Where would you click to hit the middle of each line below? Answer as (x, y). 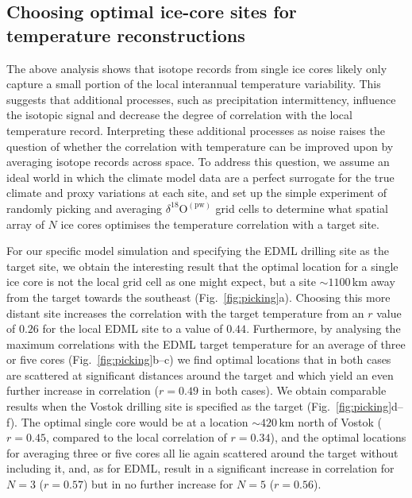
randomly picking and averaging (85, 208)
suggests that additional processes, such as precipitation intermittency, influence (201, 99)
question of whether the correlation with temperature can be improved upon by (200, 146)
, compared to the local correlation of (136, 437)
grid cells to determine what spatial (302, 208)
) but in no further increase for (158, 484)
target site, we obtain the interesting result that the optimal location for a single (202, 266)
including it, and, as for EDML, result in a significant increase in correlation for (200, 468)
